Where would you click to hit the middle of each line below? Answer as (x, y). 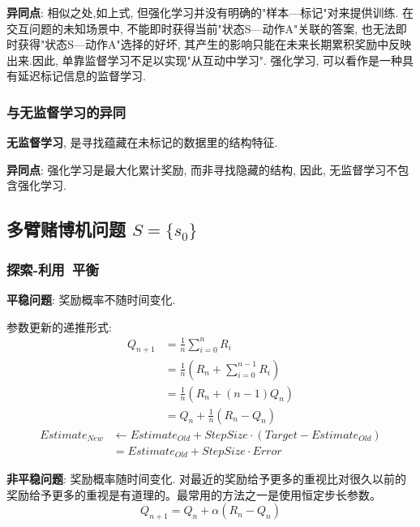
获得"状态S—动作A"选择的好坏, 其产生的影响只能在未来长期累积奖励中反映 (214, 44)
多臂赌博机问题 (66, 229)
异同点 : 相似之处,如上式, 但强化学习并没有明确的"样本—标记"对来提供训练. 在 (210, 12)
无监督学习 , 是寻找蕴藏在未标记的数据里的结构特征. (142, 142)
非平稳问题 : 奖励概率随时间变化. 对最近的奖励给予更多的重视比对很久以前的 (207, 479)
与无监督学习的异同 (66, 111)
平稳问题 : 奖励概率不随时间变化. (91, 299)
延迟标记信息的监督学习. (81, 76)
